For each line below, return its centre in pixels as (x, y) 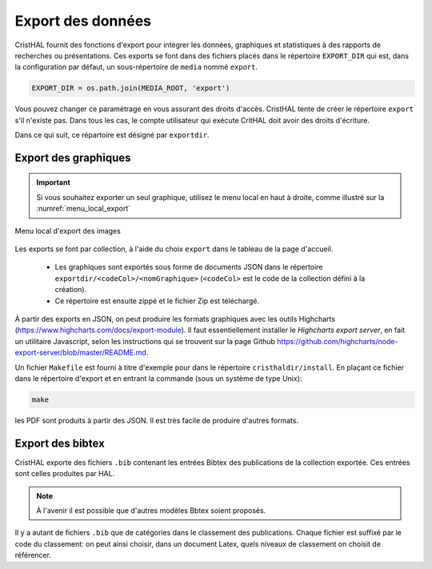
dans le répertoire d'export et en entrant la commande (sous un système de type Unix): (158, 378)
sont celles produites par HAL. (65, 474)
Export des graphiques (73, 157)
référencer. (33, 555)
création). (71, 290)
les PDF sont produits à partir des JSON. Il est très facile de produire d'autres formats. (157, 420)
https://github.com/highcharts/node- (338, 341)
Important (54, 182)
